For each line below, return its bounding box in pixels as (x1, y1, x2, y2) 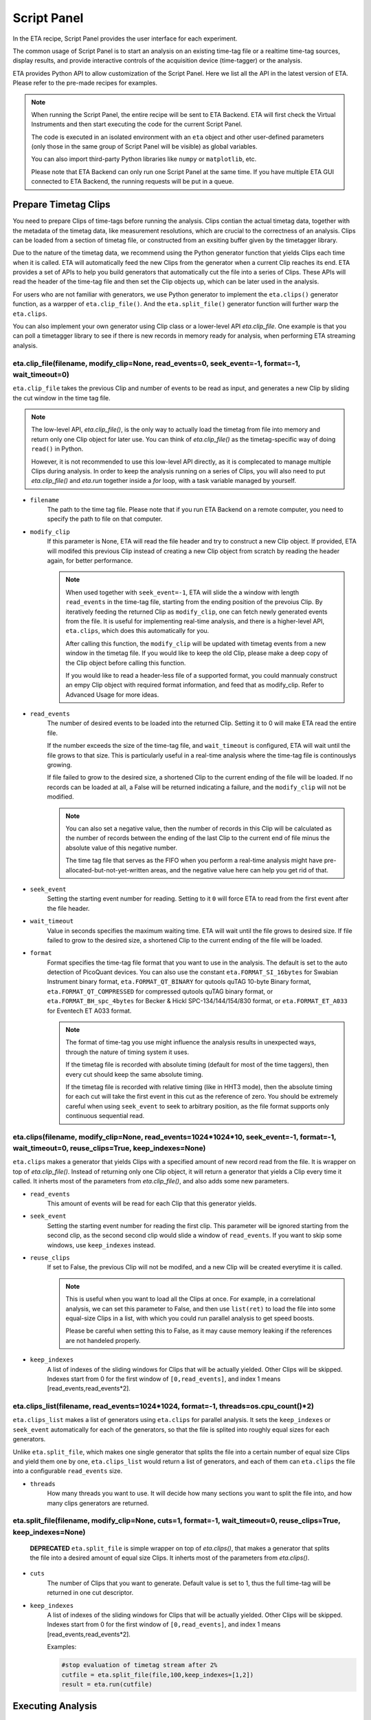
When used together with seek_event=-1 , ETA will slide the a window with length (65, 588, 299, 596)
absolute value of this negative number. (65, 843, 178, 852)
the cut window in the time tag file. (12, 394, 111, 402)
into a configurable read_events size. (12, 1467, 123, 1475)
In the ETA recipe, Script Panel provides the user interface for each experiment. (12, 34, 238, 43)
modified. (47, 793, 74, 801)
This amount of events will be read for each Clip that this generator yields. (47, 1199, 257, 1207)
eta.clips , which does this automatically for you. (65, 627, 210, 635)
